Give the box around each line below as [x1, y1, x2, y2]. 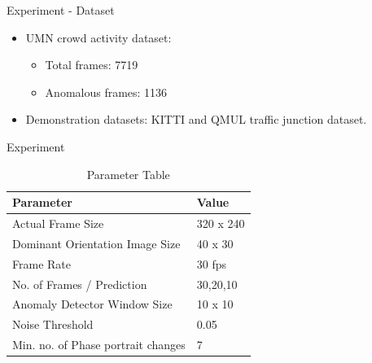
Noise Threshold [12, 316, 94, 333]
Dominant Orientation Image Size [12, 234, 181, 251]
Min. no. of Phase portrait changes [12, 336, 186, 353]
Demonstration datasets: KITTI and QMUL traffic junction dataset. [25, 111, 367, 128]
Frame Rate [12, 255, 71, 272]
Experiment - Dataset [7, 2, 115, 18]
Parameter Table [86, 165, 170, 182]
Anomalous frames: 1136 [45, 83, 168, 100]
